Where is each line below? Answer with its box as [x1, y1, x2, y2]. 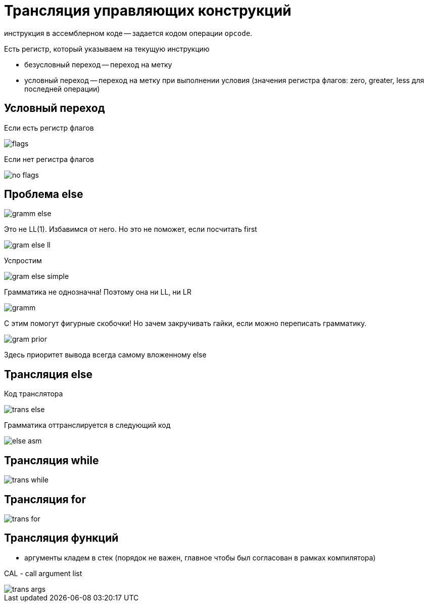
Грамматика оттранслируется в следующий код [4, 421, 171, 430]
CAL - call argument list [4, 569, 82, 578]
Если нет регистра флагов [4, 154, 94, 164]
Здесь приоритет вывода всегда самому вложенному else [4, 350, 207, 359]
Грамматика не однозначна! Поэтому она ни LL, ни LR [4, 288, 192, 297]
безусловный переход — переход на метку [24, 60, 172, 69]
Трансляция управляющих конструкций [4, 2, 292, 19]
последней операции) [24, 84, 100, 93]
